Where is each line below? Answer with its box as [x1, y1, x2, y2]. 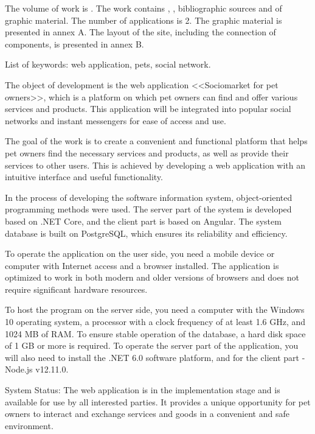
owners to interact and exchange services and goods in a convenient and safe [5, 407, 289, 420]
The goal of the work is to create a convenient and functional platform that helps [5, 135, 308, 147]
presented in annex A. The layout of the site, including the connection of [5, 26, 276, 38]
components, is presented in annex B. [5, 37, 144, 50]
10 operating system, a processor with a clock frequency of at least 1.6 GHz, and [5, 315, 306, 328]
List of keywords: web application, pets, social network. [5, 58, 211, 71]
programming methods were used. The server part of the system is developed [5, 203, 292, 215]
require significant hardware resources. [5, 282, 148, 295]
